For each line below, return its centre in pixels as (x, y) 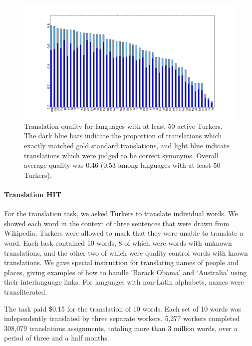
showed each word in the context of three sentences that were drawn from (117, 223)
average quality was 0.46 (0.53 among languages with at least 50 (122, 165)
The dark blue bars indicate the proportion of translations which (123, 136)
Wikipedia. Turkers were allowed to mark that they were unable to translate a (124, 233)
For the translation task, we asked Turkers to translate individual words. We (121, 213)
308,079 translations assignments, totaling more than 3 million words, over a (121, 328)
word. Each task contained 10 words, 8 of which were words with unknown (118, 242)
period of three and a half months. (57, 338)
